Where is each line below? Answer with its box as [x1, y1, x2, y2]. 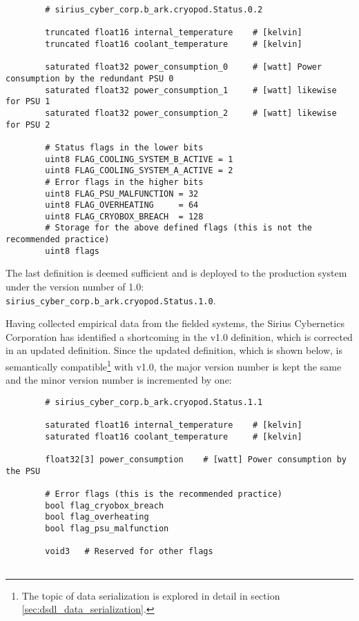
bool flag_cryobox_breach [45, 500, 164, 511]
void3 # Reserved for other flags [45, 546, 213, 557]
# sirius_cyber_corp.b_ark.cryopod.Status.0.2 [45, 5, 263, 14]
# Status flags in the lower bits [45, 142, 204, 152]
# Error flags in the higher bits [45, 177, 204, 187]
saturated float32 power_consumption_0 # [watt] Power [45, 62, 322, 72]
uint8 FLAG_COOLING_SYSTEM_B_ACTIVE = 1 [45, 154, 233, 164]
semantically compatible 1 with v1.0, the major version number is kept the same [6, 357, 342, 373]
